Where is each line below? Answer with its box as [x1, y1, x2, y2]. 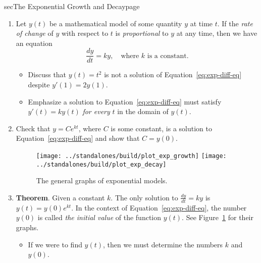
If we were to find [28, 239, 82, 249]
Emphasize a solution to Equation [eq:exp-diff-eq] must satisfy [28, 96, 222, 107]
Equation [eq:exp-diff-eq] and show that [16, 133, 140, 143]
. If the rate [217, 18, 253, 28]
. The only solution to [111, 192, 178, 202]
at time [190, 18, 213, 28]
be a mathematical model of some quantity [49, 18, 182, 28]
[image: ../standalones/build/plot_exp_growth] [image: [36, 152, 227, 160]
